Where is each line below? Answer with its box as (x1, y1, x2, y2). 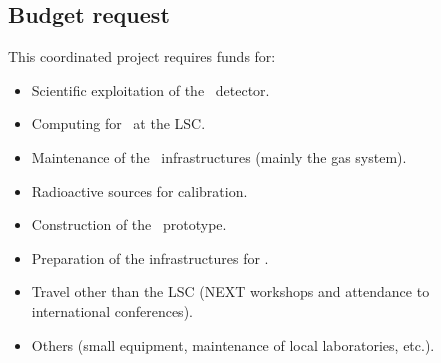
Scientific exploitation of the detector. (31, 79, 270, 100)
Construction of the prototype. (31, 214, 227, 235)
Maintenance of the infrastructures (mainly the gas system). (31, 146, 407, 167)
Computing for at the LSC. (31, 113, 206, 134)
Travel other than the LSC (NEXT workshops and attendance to (31, 281, 430, 302)
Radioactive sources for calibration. (31, 180, 248, 201)
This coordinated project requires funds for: (8, 46, 276, 67)
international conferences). (31, 300, 193, 321)
